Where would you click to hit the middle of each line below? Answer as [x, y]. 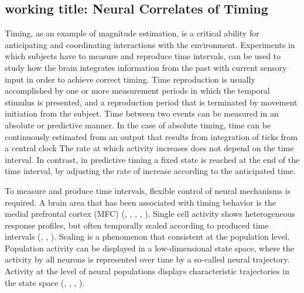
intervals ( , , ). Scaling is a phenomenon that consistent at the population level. [147, 236]
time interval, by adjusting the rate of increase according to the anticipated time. [150, 171]
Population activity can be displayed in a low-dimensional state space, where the [150, 248]
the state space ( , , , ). [45, 282]
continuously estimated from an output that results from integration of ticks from [151, 136]
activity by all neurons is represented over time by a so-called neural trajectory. [147, 259]
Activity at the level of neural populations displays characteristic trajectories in [147, 271]
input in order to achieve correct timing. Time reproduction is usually [130, 79]
